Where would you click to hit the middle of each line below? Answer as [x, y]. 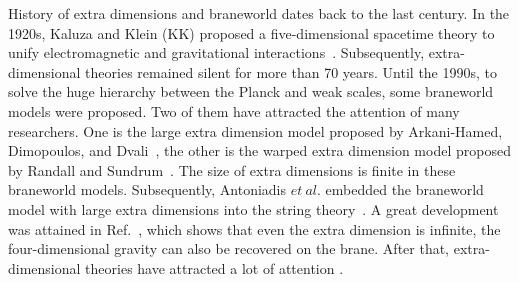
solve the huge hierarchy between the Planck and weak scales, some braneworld [251, 91]
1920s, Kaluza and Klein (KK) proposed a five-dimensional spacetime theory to [251, 32]
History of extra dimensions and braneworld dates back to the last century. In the [259, 13]
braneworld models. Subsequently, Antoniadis [147, 189]
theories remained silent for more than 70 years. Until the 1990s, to [291, 71]
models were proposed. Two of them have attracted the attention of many [234, 110]
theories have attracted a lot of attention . [214, 267]
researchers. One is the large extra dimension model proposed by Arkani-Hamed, [255, 130]
